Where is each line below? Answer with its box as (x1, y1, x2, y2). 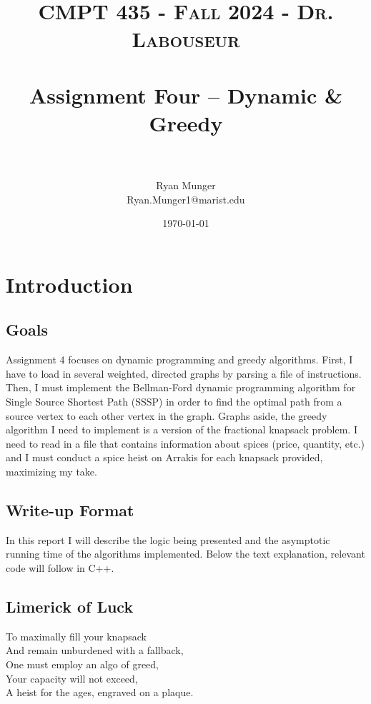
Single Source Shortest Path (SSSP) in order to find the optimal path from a (6, 394, 342, 409)
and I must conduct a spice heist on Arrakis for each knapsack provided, (6, 450, 323, 465)
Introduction (6, 269, 133, 298)
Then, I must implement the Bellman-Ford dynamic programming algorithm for (6, 380, 356, 395)
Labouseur (132, 24, 240, 54)
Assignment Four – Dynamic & (29, 80, 342, 109)
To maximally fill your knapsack (6, 628, 147, 643)
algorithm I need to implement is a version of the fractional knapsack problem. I (6, 422, 357, 437)
